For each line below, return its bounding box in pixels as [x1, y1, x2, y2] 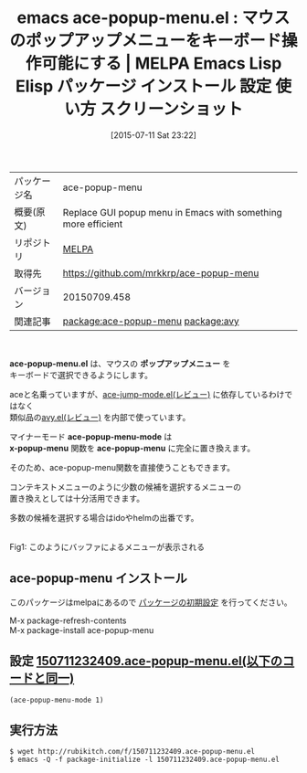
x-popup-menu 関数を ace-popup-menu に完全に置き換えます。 [9, 442, 256, 453]
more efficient [62, 217, 123, 230]
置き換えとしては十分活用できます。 [9, 492, 144, 503]
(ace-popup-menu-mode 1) [9, 695, 104, 704]
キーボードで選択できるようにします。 [9, 369, 153, 380]
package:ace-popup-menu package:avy [62, 314, 239, 327]
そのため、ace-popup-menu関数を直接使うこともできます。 [9, 461, 236, 472]
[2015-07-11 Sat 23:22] [111, 129, 196, 141]
